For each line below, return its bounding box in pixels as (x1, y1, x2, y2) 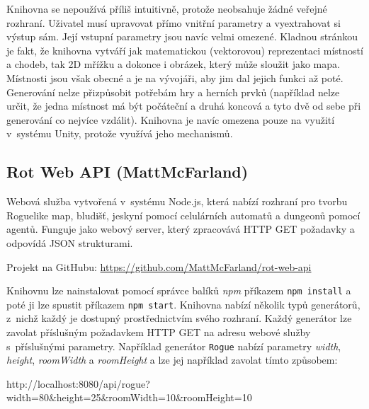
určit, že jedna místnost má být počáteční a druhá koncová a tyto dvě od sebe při (6, 98, 361, 113)
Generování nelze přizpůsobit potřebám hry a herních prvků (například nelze (6, 84, 340, 99)
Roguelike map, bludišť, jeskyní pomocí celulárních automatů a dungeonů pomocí (6, 207, 361, 222)
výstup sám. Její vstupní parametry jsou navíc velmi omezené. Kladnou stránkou (6, 29, 358, 44)
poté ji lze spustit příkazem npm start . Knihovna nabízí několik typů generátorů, (6, 296, 361, 311)
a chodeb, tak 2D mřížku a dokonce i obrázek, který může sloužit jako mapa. (6, 57, 340, 71)
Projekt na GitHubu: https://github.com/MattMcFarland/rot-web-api (6, 259, 312, 274)
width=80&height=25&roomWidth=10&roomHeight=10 (6, 390, 252, 405)
